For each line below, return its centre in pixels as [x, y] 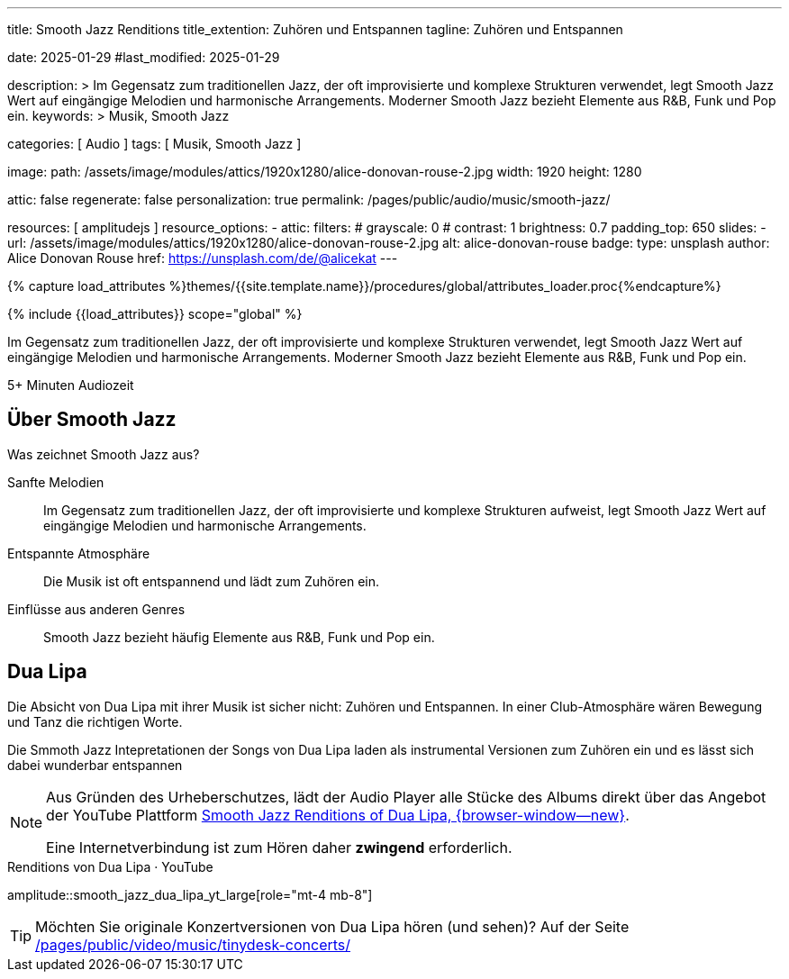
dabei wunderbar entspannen [95, 765]
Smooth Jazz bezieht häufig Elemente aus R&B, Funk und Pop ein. [239, 637]
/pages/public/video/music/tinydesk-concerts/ [193, 944]
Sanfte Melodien [56, 482]
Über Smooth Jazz [92, 420]
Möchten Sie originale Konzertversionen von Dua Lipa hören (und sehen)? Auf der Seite [332, 926]
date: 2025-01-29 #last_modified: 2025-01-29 [144, 57]
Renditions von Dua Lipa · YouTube [110, 866]
